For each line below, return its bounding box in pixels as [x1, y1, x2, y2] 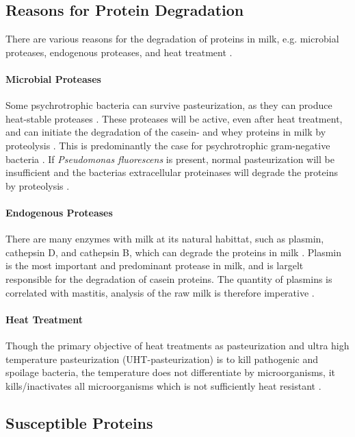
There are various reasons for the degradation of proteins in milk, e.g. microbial [5, 32, 339, 46]
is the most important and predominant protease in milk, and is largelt [5, 258, 304, 273]
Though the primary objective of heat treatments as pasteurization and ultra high [5, 338, 350, 352]
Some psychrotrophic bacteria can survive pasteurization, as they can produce [5, 98, 332, 112]
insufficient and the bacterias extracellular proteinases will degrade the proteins [5, 165, 338, 179]
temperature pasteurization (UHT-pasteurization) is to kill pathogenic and [5, 351, 318, 366]
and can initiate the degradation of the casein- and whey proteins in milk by [5, 125, 326, 139]
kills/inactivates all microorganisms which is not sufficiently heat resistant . [5, 378, 321, 392]
